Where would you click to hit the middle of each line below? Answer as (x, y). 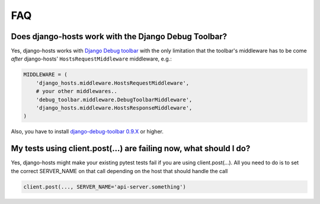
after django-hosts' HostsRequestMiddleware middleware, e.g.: (91, 59)
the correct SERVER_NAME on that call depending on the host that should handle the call (119, 171)
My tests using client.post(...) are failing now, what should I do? (131, 149)
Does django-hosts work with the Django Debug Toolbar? (119, 36)
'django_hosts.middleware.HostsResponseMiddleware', (114, 108)
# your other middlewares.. (77, 91)
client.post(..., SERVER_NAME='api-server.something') (105, 187)
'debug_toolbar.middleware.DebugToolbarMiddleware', (114, 100)
